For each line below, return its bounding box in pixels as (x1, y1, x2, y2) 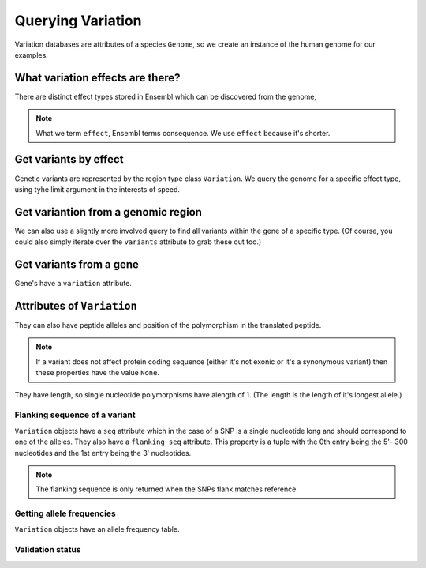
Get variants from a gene (14, 258, 140, 272)
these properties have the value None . (35, 368, 159, 378)
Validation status (14, 544, 82, 555)
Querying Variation (14, 12, 142, 29)
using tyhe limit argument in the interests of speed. (14, 184, 181, 194)
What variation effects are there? (14, 71, 181, 85)
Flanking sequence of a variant (14, 409, 136, 420)
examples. (14, 50, 49, 59)
